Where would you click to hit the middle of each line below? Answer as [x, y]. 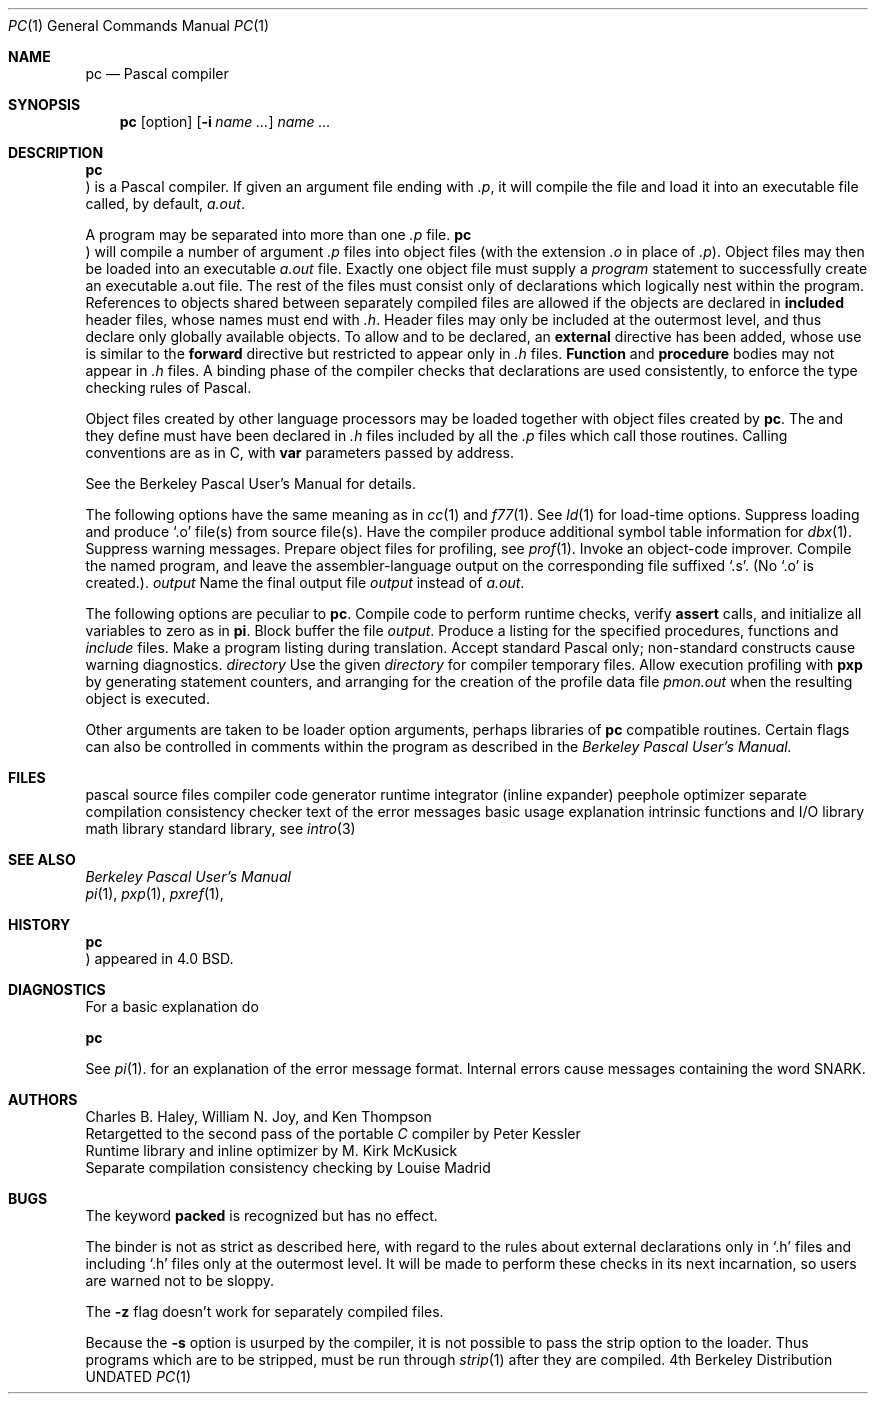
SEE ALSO [42, 859]
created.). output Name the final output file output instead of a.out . [305, 582]
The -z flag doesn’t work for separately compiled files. [264, 1311]
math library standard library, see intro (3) [220, 828]
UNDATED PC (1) [138, 1376]
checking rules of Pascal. [168, 387]
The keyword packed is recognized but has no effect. [261, 1215]
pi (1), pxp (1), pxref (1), [154, 893]
